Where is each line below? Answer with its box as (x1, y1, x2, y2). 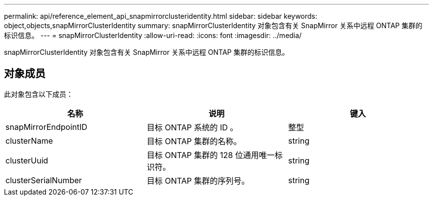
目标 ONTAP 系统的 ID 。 (146, 122, 238, 132)
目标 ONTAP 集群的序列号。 (146, 175, 250, 186)
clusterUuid (5, 155, 48, 165)
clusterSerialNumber (5, 175, 82, 185)
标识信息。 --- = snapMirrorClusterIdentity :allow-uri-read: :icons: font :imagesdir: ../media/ (4, 31, 302, 40)
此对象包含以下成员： (4, 89, 73, 98)
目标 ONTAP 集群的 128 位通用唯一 (146, 150, 275, 160)
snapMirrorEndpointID (5, 121, 87, 132)
